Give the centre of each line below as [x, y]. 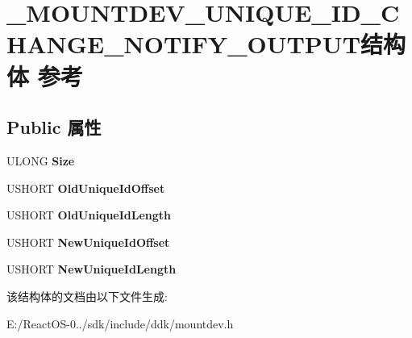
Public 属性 [54, 127]
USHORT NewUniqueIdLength [92, 269]
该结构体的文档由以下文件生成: [87, 296]
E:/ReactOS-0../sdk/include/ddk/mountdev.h [120, 323]
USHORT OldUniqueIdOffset [86, 188]
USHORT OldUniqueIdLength [89, 215]
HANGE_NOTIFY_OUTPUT [184, 44]
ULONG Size [41, 160]
